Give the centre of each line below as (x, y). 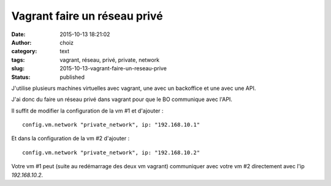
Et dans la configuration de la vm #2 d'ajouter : (70, 138)
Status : (21, 77)
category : (24, 51)
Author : (21, 42)
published (72, 77)
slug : (18, 69)
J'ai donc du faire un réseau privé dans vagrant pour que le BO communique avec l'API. (122, 99)
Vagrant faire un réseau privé (87, 16)
